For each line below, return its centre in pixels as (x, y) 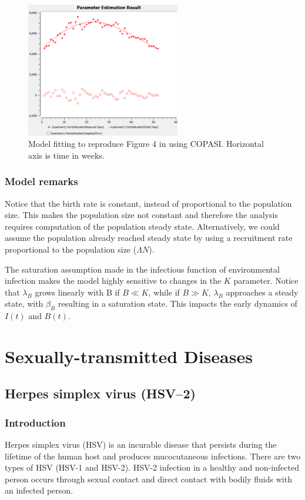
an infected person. (39, 490)
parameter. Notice (266, 281)
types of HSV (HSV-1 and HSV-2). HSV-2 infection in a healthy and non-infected (152, 467)
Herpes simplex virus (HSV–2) (100, 393)
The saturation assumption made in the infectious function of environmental (142, 269)
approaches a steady (262, 292)
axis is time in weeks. (66, 155)
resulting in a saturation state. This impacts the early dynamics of (177, 303)
